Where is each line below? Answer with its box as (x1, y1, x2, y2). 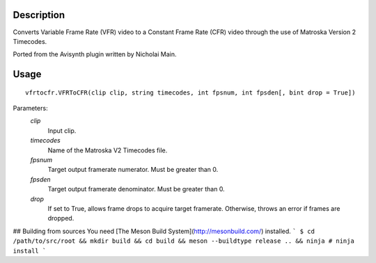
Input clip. (47, 126, 77, 135)
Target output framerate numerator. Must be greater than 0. (47, 166, 219, 174)
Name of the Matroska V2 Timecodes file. (47, 146, 168, 154)
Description (13, 9, 65, 21)
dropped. (47, 214, 75, 223)
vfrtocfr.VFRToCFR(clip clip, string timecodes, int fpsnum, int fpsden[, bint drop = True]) (25, 88, 356, 97)
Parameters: (13, 104, 48, 113)
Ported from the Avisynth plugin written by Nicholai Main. (13, 50, 177, 58)
